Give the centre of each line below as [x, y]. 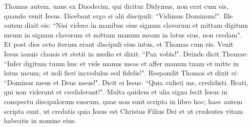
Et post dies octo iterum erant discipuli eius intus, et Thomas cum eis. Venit [119, 44]
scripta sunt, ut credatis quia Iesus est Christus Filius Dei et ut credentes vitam [124, 111]
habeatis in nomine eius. [40, 120]
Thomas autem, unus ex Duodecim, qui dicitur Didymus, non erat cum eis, [116, 6]
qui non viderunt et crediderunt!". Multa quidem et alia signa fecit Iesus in [116, 92]
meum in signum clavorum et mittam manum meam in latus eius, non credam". [123, 34]
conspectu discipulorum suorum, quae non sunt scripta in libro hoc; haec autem [123, 101]
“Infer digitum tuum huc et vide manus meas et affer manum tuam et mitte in [121, 63]
